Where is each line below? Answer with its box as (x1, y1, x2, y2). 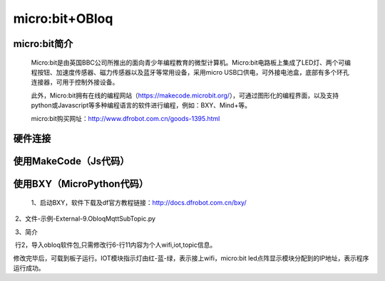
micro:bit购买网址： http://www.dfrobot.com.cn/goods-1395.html (31, 114, 220, 122)
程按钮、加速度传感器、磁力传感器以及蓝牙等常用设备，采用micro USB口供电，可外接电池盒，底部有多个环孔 (31, 68, 349, 76)
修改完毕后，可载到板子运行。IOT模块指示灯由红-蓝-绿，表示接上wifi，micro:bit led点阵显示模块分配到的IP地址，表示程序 (13, 253, 369, 263)
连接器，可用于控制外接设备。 (31, 78, 119, 87)
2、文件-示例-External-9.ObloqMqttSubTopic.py (14, 214, 156, 223)
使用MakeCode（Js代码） (13, 155, 130, 167)
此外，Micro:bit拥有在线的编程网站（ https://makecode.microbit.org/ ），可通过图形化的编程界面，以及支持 (31, 91, 339, 100)
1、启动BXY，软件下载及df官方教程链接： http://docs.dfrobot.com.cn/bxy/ (31, 198, 247, 206)
